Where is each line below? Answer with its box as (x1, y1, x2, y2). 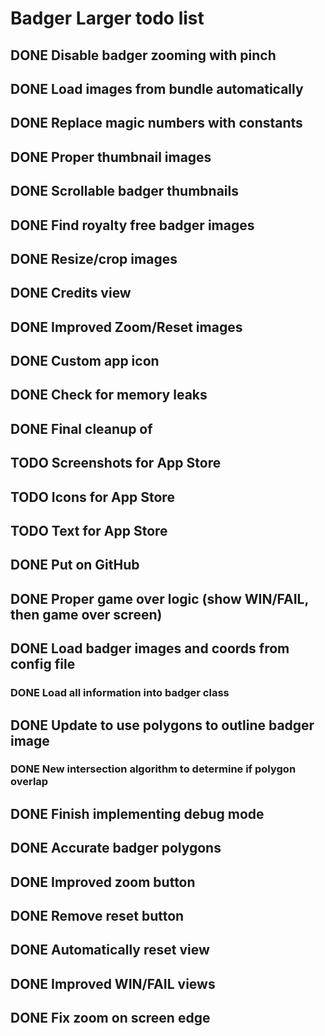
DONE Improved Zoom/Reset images (10, 318, 243, 336)
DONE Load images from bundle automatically (10, 80, 304, 97)
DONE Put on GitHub (10, 557, 140, 574)
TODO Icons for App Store (10, 488, 175, 506)
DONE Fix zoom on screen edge (10, 1010, 211, 1027)
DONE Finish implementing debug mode (10, 805, 265, 822)
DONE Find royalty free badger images (10, 217, 255, 234)
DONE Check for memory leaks (10, 387, 208, 404)
